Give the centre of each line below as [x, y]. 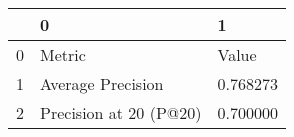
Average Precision [102, 83]
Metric [63, 54]
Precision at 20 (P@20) [121, 112]
